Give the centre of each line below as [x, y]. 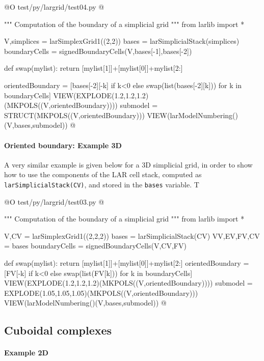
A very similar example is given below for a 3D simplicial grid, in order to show [128, 164]
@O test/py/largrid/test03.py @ [54, 201]
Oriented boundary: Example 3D [63, 145]
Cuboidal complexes [58, 330]
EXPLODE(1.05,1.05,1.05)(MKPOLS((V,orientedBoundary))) [101, 293]
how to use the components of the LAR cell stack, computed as [103, 174]
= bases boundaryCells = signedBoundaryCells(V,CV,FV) [95, 246]
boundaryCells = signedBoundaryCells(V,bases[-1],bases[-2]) [98, 51]
